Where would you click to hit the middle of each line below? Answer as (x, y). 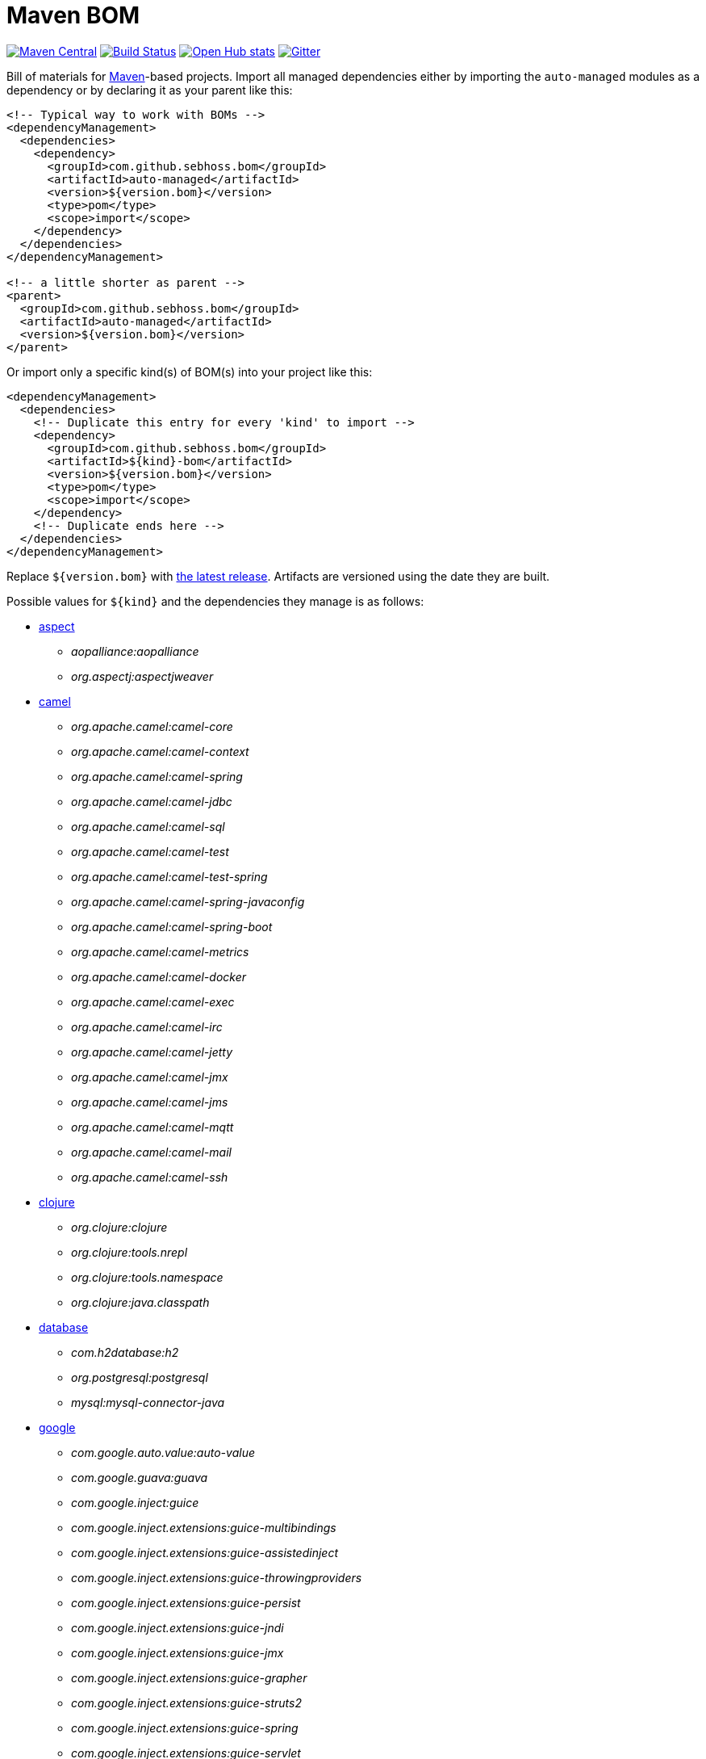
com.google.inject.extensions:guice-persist (186, 1602)
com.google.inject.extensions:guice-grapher (189, 1677)
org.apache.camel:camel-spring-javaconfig (188, 901)
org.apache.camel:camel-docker (159, 976)
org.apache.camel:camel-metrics (160, 951)
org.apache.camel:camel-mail (151, 1152)
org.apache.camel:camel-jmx (150, 1077)
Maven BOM (73, 15)
